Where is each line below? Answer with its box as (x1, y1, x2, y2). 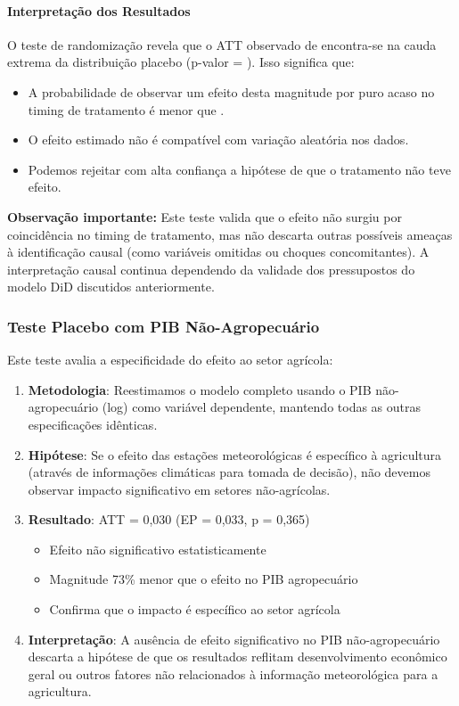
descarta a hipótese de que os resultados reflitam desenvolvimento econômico (28, 647, 447, 666)
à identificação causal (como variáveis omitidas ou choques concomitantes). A (7, 242, 430, 261)
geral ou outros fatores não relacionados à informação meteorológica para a (28, 664, 439, 683)
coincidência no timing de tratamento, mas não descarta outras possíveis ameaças (7, 225, 453, 243)
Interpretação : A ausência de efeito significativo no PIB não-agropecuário (28, 629, 440, 648)
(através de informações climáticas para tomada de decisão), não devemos (28, 463, 430, 481)
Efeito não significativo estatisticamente (49, 539, 266, 558)
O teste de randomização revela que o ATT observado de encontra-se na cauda (7, 35, 437, 53)
